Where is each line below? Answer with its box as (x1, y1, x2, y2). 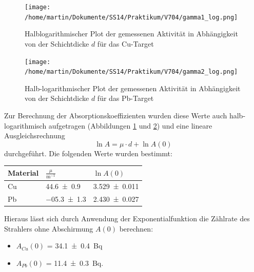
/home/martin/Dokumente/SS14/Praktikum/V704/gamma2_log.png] (25, 68, 238, 76)
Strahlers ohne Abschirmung (4, 223, 93, 234)
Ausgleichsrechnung (4, 130, 65, 141)
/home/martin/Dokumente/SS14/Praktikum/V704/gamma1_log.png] (25, 13, 238, 21)
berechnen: (119, 223, 153, 234)
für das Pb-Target (97, 93, 154, 103)
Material (8, 168, 39, 178)
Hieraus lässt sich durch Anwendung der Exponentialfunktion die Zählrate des (4, 213, 250, 224)
